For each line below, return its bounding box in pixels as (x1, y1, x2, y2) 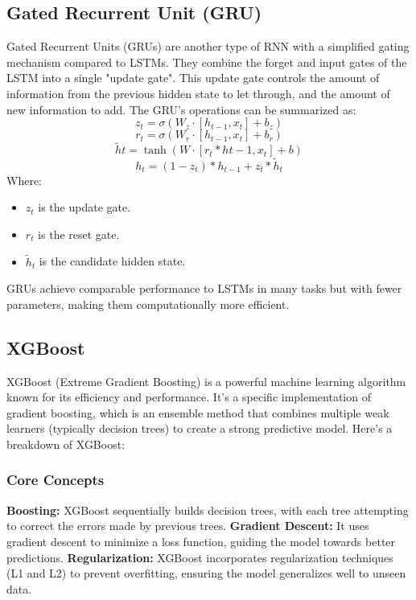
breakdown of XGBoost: (6, 435, 126, 452)
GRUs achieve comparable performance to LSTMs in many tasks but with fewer (6, 280, 402, 297)
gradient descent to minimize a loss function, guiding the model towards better (6, 532, 396, 549)
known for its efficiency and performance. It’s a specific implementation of (6, 388, 371, 405)
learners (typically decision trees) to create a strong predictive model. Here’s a (6, 420, 393, 437)
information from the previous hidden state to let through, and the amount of (6, 84, 390, 101)
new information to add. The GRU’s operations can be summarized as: (6, 101, 356, 117)
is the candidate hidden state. (39, 253, 186, 269)
